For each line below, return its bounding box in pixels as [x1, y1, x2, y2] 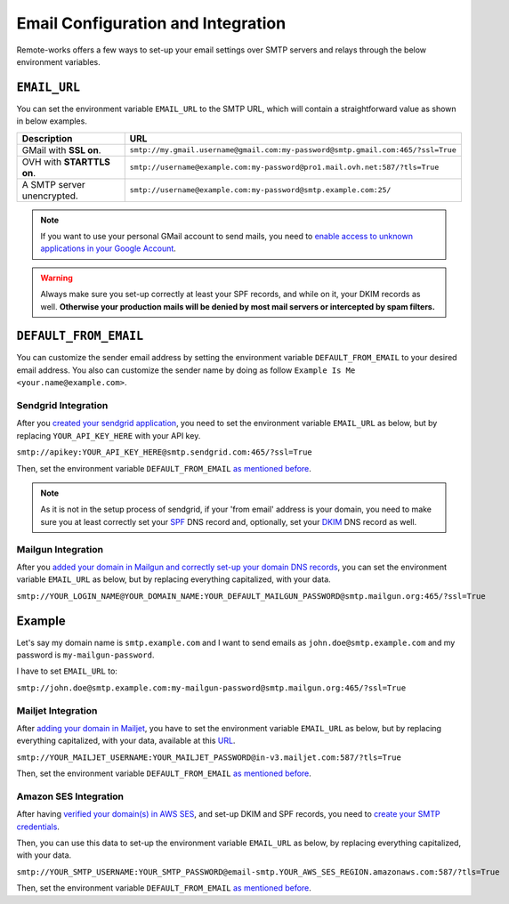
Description [21, 132, 73, 144]
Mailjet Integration [16, 704, 98, 716]
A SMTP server [21, 178, 86, 190]
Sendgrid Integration [16, 400, 109, 412]
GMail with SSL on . [21, 143, 101, 156]
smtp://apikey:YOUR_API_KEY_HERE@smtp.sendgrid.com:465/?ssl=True [16, 448, 313, 457]
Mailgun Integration [16, 543, 104, 555]
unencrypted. [21, 190, 79, 202]
